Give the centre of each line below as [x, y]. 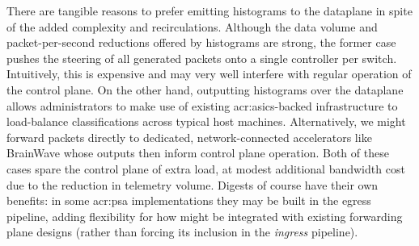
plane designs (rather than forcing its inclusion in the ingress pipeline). [182, 232]
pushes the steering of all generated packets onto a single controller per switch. [202, 58]
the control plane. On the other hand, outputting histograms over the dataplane [205, 89]
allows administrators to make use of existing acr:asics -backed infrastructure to [202, 105]
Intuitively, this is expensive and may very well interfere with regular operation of [209, 74]
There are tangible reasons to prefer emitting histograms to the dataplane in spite [209, 10]
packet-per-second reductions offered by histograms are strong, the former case [201, 42]
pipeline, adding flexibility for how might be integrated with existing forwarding [205, 216]
